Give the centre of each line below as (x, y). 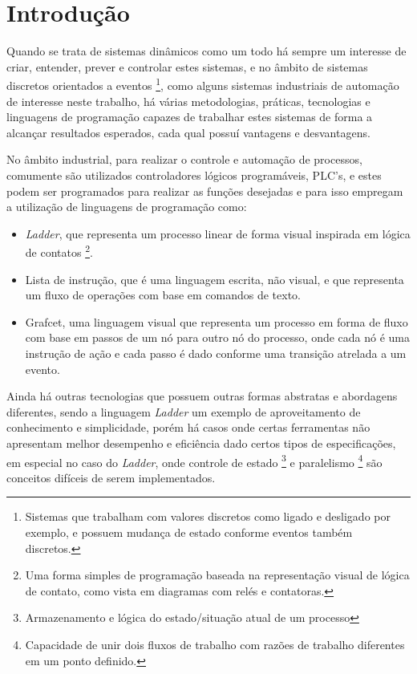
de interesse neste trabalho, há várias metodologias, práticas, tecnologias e (188, 101)
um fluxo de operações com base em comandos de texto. (163, 295)
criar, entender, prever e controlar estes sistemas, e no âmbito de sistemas (187, 66)
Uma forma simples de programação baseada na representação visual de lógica (217, 575)
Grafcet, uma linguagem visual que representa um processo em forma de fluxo (217, 321)
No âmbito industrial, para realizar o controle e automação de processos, (184, 159)
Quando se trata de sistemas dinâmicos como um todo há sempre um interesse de (206, 51)
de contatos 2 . (59, 251)
